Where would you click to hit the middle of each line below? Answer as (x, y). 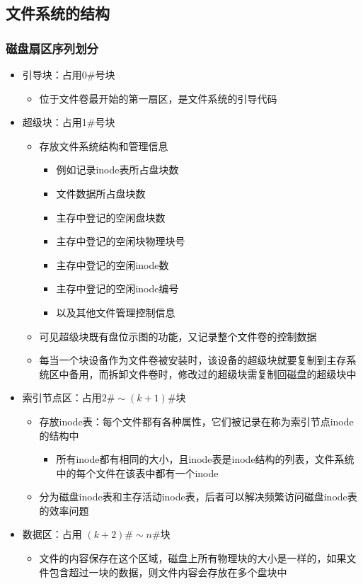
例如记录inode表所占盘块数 (117, 170)
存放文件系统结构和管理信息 (104, 145)
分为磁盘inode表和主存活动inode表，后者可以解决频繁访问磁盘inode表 (198, 497)
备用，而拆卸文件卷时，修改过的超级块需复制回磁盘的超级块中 (213, 373)
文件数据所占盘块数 (101, 193)
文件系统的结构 (58, 13)
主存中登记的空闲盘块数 (111, 217)
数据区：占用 (52, 534)
